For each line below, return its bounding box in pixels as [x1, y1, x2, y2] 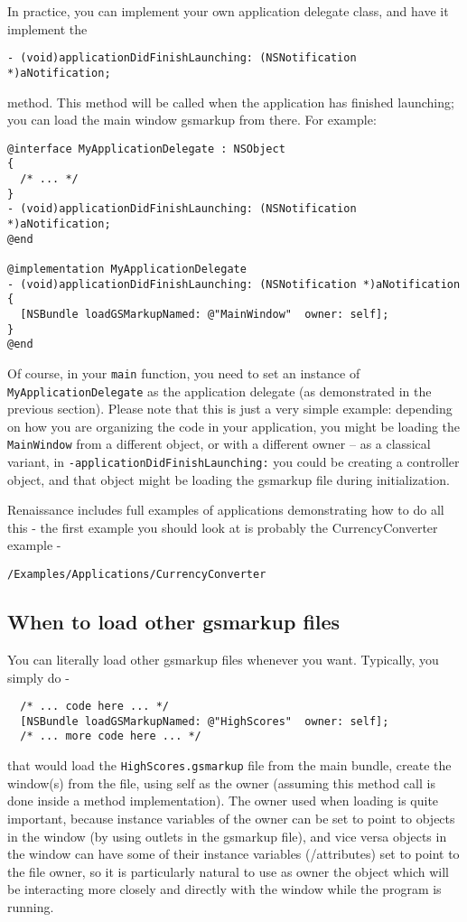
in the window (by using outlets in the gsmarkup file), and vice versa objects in [7, 826, 447, 845]
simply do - [7, 667, 70, 686]
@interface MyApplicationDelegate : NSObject [7, 142, 285, 155]
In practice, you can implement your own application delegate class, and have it [7, 2, 449, 20]
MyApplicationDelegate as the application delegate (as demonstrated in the [7, 381, 432, 400]
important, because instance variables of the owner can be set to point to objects [7, 808, 455, 827]
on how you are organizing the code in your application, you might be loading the [7, 416, 461, 435]
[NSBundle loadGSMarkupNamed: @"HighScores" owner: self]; [20, 714, 389, 728]
